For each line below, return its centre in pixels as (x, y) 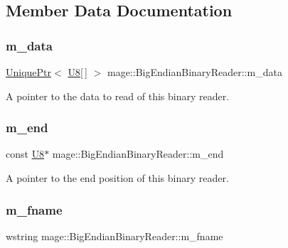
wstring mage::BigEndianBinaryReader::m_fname (114, 236)
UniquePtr (29, 72)
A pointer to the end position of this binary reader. (117, 178)
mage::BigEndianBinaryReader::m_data (194, 72)
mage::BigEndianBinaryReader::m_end (138, 154)
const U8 (25, 154)
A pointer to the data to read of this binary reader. (118, 96)
